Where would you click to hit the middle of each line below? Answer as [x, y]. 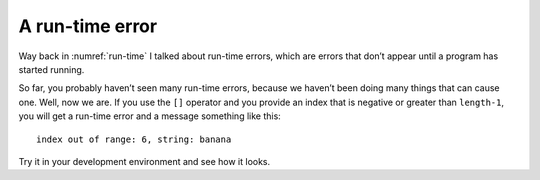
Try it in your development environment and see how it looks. [144, 161]
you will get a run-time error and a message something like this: [150, 116]
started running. [51, 69]
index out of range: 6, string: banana [134, 139]
